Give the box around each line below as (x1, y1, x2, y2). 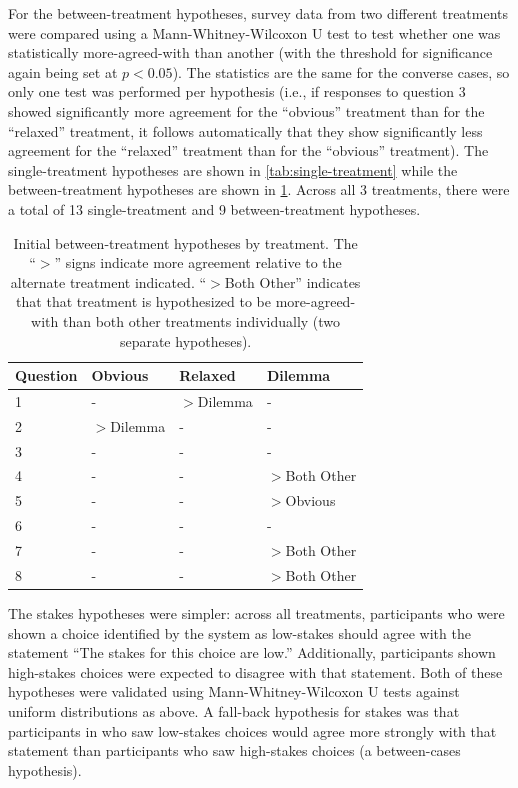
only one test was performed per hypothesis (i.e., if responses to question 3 (8, 81, 466, 102)
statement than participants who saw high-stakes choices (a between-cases (8, 740, 461, 761)
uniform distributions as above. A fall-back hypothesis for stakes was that (8, 700, 460, 721)
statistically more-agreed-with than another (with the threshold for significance (8, 42, 493, 63)
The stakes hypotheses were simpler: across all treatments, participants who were (8, 602, 505, 623)
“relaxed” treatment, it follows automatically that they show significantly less (8, 120, 483, 141)
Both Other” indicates (224, 271, 361, 292)
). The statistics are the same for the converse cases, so (172, 61, 510, 82)
